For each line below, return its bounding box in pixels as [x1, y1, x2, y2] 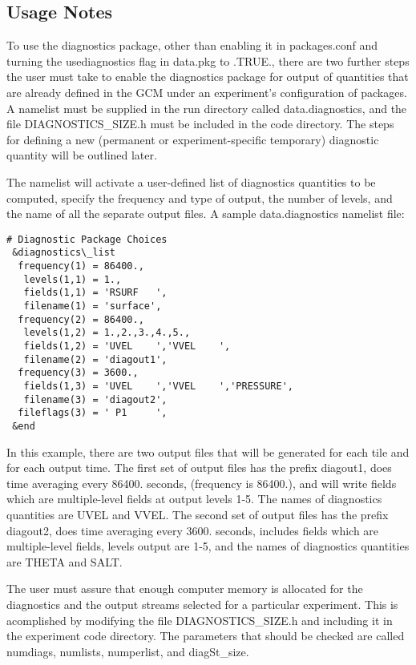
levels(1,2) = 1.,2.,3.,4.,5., [23, 327, 191, 339]
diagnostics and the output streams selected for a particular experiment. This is [6, 595, 398, 612]
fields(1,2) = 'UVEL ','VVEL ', [23, 340, 231, 352]
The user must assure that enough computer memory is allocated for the [6, 580, 363, 597]
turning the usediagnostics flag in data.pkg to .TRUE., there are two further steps [6, 52, 410, 69]
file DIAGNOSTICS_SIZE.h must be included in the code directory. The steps [6, 115, 394, 132]
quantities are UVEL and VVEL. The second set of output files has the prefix [6, 506, 389, 522]
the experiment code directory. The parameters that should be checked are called [6, 627, 405, 644]
